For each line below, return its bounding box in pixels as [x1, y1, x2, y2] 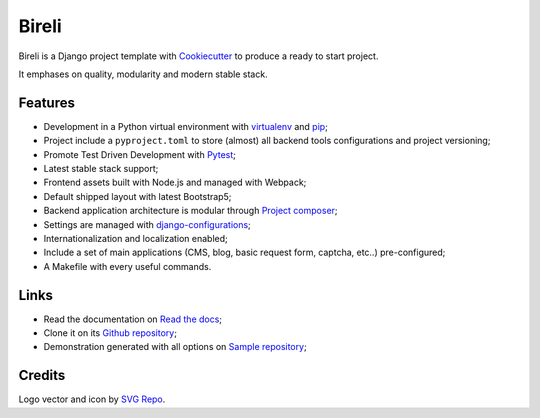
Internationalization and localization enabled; [43, 232, 229, 244]
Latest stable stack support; [43, 163, 159, 175]
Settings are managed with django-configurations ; [43, 218, 252, 230]
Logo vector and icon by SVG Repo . [18, 393, 166, 405]
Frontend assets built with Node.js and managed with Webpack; [43, 176, 307, 189]
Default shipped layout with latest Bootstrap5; [43, 190, 232, 202]
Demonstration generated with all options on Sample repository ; [43, 341, 307, 353]
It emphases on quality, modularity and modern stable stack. [18, 68, 269, 80]
